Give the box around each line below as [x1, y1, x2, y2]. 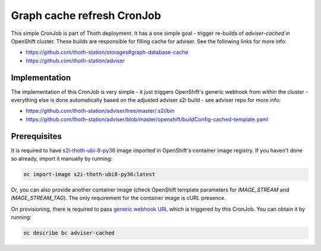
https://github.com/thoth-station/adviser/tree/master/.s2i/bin [26, 107, 175, 115]
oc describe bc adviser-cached [23, 230, 115, 237]
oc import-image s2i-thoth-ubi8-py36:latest [23, 171, 156, 178]
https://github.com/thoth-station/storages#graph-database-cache [26, 49, 188, 56]
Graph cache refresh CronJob [11, 9, 162, 22]
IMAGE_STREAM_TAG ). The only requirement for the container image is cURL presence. [11, 195, 226, 202]
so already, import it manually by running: [11, 155, 113, 163]
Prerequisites [11, 131, 62, 141]
